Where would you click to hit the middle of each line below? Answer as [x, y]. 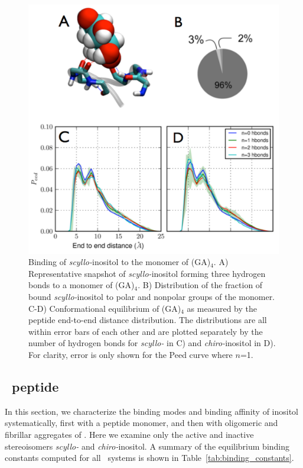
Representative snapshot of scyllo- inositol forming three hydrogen [147, 273]
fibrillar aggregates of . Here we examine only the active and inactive [129, 435]
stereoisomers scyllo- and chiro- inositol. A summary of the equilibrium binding [147, 446]
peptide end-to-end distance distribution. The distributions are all [148, 320]
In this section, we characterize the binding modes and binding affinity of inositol [152, 411]
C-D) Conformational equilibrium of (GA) [105, 308]
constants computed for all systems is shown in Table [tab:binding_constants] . [149, 458]
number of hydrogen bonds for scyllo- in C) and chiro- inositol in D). [152, 343]
